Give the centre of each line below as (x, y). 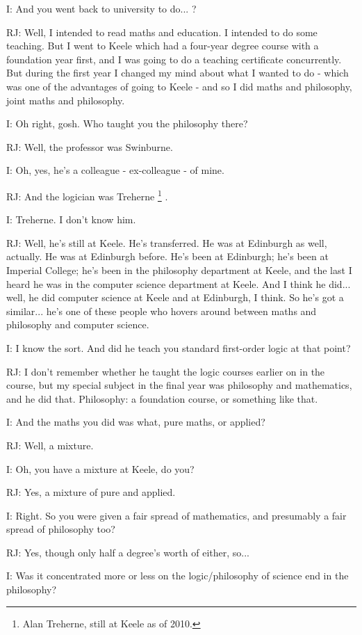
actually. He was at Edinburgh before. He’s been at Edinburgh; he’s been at (167, 256)
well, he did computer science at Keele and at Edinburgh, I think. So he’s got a (175, 297)
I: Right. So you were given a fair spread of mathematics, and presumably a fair (176, 515)
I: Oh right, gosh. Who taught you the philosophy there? (127, 123)
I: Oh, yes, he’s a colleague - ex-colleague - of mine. (115, 170)
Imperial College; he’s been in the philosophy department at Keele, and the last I (179, 270)
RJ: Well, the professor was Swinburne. (90, 146)
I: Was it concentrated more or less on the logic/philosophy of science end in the (178, 576)
